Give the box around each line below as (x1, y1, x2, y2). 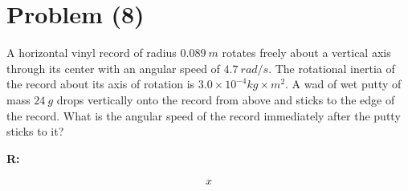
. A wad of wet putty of (285, 75, 402, 92)
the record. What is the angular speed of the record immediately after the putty (6, 107, 401, 124)
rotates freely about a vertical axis (222, 44, 391, 61)
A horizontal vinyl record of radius (6, 44, 177, 61)
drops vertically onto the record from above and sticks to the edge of (56, 91, 395, 108)
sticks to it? (6, 123, 64, 140)
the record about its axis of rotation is (6, 75, 195, 92)
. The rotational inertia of (268, 59, 395, 76)
